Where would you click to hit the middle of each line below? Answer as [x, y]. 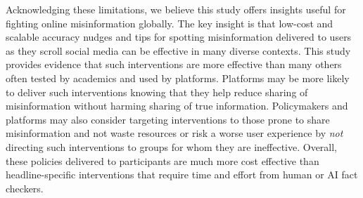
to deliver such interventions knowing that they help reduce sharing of [157, 92]
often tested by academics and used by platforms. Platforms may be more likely [178, 78]
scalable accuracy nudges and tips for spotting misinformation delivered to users [179, 37]
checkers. [25, 188]
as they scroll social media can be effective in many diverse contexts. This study [178, 50]
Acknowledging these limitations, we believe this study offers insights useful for [176, 9]
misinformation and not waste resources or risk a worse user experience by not [174, 133]
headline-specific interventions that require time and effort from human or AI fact [182, 174]
